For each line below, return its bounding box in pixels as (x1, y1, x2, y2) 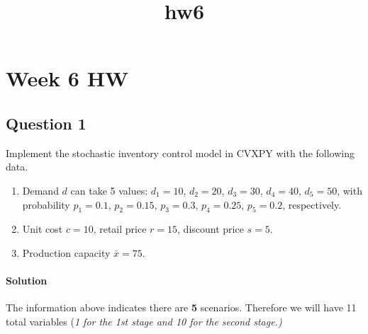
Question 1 (6, 112, 87, 134)
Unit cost (22, 221, 63, 236)
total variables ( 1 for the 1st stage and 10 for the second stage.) (6, 313, 282, 328)
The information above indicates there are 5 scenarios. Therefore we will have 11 (6, 300, 357, 315)
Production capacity (22, 245, 111, 260)
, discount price (177, 221, 244, 236)
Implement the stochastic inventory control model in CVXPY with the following (6, 145, 355, 160)
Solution (6, 273, 48, 288)
